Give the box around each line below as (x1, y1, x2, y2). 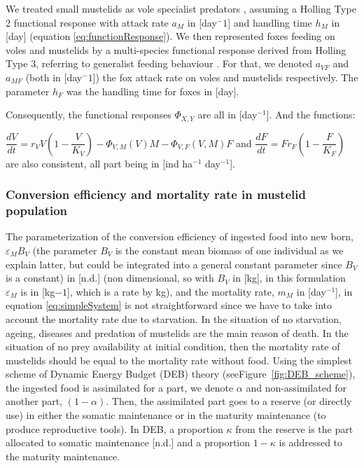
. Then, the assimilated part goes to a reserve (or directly (106, 394, 352, 408)
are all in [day (197, 107, 258, 122)
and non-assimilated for (246, 380, 347, 394)
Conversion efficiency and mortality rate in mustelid (6, 186, 306, 203)
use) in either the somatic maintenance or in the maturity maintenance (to (6, 408, 326, 422)
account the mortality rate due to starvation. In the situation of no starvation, (6, 311, 342, 326)
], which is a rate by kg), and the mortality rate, (67, 284, 274, 298)
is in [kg (20, 284, 55, 298)
